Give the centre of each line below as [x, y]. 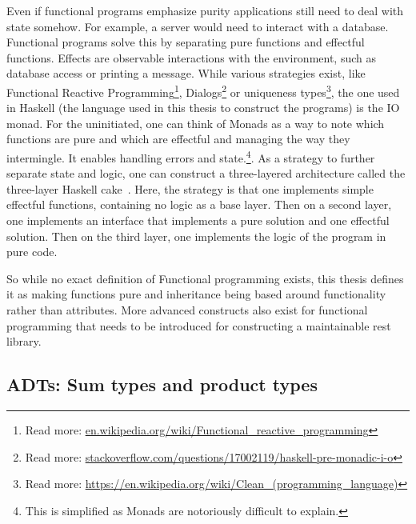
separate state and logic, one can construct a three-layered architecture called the [206, 173]
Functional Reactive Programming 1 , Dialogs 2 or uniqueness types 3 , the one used [203, 90]
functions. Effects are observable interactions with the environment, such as [192, 57]
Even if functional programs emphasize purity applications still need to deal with [205, 10]
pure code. [32, 252]
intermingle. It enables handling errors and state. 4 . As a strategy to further [191, 156]
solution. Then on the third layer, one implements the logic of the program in [196, 236]
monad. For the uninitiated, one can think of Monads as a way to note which [196, 123]
